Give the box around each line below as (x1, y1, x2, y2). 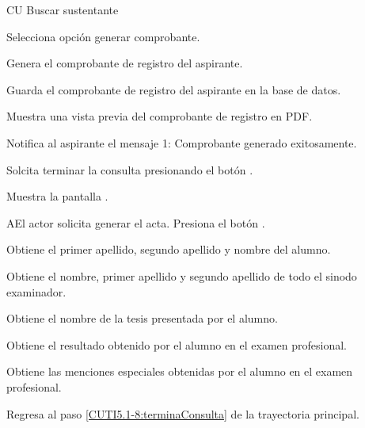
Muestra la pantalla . (6, 188, 108, 204)
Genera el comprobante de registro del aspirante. (6, 55, 243, 71)
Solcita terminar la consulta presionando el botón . (6, 161, 253, 178)
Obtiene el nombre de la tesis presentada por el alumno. (6, 310, 278, 327)
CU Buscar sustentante (6, 2, 119, 17)
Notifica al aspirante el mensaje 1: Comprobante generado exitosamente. (6, 134, 357, 151)
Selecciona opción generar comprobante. (6, 28, 200, 44)
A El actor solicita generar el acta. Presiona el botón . (6, 214, 265, 231)
